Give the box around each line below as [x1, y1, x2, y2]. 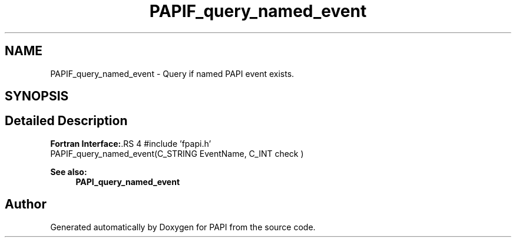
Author [5, 197, 47, 212]
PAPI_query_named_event [75, 176, 180, 187]
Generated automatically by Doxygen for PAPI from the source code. [50, 221, 316, 232]
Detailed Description [5, 113, 128, 129]
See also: [50, 166, 87, 177]
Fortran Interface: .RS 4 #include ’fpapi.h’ [50, 138, 211, 149]
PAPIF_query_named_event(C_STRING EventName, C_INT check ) [50, 148, 304, 159]
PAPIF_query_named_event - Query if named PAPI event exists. [50, 68, 295, 79]
